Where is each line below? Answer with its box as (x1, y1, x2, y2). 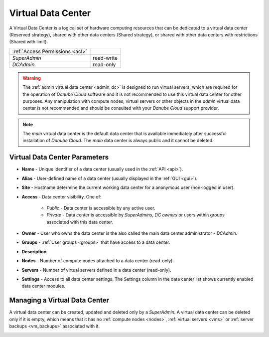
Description (21, 248, 47, 254)
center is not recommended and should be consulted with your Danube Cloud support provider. (22, 105, 219, 111)
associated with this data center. (46, 219, 113, 225)
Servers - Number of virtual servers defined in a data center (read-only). (21, 267, 171, 273)
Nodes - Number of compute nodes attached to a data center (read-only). (21, 258, 174, 264)
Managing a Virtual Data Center (9, 296, 110, 305)
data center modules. (21, 283, 66, 289)
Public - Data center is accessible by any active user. (46, 205, 155, 211)
